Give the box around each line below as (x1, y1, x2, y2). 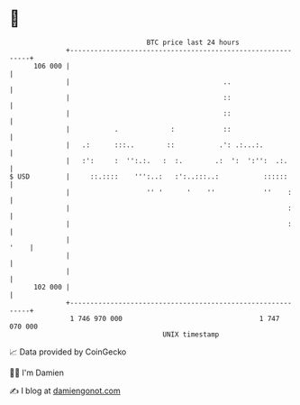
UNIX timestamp (162, 329, 220, 339)
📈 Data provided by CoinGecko (9, 346, 127, 357)
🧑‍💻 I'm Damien (9, 367, 65, 378)
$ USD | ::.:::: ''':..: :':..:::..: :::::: (9, 171, 288, 181)
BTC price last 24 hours (146, 38, 241, 47)
